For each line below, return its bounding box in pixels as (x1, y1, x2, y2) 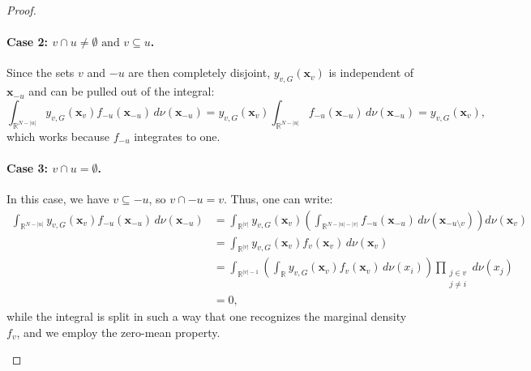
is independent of (328, 64, 414, 81)
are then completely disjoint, (128, 64, 271, 81)
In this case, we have (6, 190, 109, 207)
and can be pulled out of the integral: (28, 83, 215, 100)
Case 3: (6, 159, 49, 176)
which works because (6, 127, 109, 144)
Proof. (6, 2, 36, 18)
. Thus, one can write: (224, 190, 333, 207)
